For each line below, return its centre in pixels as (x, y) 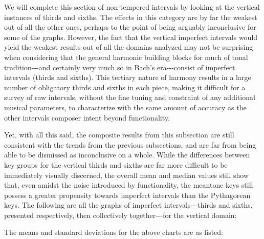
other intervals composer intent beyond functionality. (87, 117)
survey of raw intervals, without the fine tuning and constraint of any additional (130, 97)
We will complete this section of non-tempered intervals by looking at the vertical (132, 7)
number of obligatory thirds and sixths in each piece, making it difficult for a (125, 87)
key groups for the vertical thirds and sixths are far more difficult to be (116, 164)
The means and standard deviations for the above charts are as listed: (114, 232)
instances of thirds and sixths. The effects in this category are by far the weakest (131, 17)
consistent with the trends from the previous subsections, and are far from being (130, 144)
